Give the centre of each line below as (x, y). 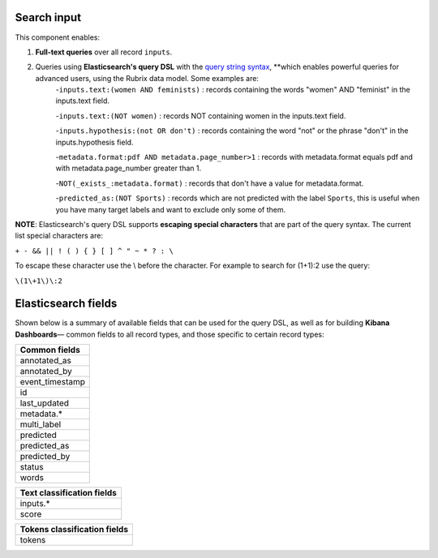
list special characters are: (59, 236)
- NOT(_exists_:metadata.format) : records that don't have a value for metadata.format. (210, 183)
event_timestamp (52, 382)
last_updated (44, 403)
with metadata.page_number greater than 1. (129, 168)
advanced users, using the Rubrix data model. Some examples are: (147, 78)
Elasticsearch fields (66, 304)
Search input (48, 17)
